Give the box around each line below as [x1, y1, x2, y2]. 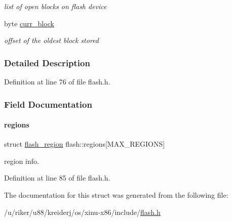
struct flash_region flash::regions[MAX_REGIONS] [4, 139, 165, 149]
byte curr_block [4, 18, 54, 28]
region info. [4, 155, 39, 166]
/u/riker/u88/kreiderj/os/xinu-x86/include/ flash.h [4, 206, 161, 217]
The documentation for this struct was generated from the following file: [4, 190, 228, 200]
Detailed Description [4, 56, 90, 69]
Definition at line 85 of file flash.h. [4, 172, 110, 183]
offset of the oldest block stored [4, 35, 99, 46]
